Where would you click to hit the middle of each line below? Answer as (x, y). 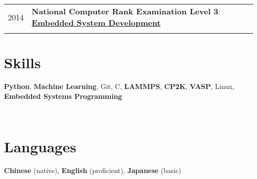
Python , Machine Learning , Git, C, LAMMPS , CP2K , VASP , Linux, (119, 86)
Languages (40, 147)
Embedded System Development (96, 22)
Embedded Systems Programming (63, 96)
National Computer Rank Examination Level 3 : (126, 11)
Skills (22, 63)
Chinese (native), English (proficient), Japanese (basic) (93, 170)
